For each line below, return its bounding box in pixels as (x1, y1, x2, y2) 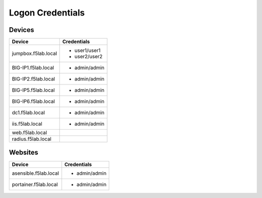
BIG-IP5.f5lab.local (12, 87, 55, 94)
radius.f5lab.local (12, 136, 52, 143)
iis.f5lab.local (12, 120, 42, 127)
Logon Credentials (9, 7, 85, 18)
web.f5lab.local (12, 129, 47, 136)
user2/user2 (74, 53, 103, 60)
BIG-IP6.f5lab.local (12, 98, 55, 105)
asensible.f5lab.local (12, 170, 59, 177)
